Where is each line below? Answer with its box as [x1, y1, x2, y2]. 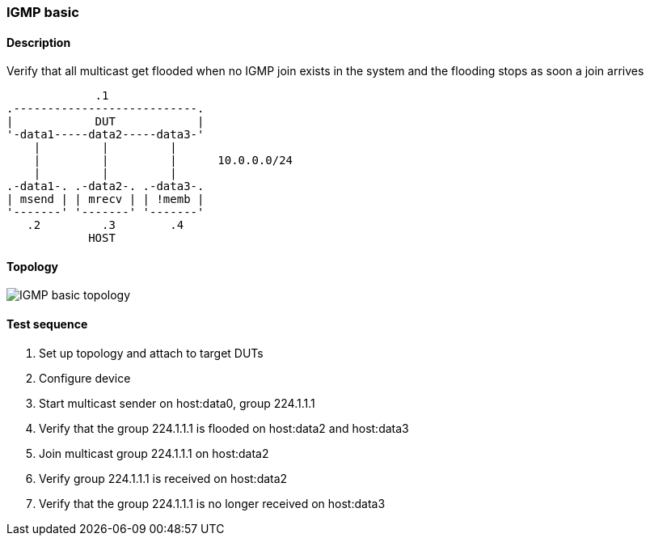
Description [6, 35, 71, 49]
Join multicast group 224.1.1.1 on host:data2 [39, 446, 269, 460]
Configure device [39, 371, 131, 385]
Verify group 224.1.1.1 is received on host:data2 [39, 471, 288, 485]
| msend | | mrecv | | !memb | [6, 193, 205, 206]
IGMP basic [6, 4, 79, 20]
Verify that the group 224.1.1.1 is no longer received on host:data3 [39, 496, 386, 510]
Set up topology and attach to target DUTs [39, 345, 264, 360]
